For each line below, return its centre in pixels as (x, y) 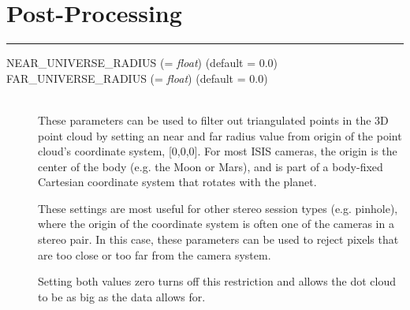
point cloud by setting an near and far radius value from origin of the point (220, 135)
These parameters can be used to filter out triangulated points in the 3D (213, 120)
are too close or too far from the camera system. (155, 254)
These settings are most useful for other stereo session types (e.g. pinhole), (218, 208)
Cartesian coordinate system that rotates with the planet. (177, 182)
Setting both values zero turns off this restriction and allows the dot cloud (217, 281)
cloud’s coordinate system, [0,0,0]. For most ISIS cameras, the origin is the (218, 151)
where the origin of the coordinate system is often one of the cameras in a (216, 224)
